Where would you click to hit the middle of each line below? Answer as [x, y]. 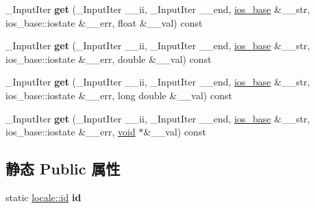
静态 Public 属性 [63, 169]
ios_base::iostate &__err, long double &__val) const [119, 95]
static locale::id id [43, 197]
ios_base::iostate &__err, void [71, 132]
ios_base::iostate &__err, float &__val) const [104, 22]
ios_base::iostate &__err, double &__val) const [109, 58]
